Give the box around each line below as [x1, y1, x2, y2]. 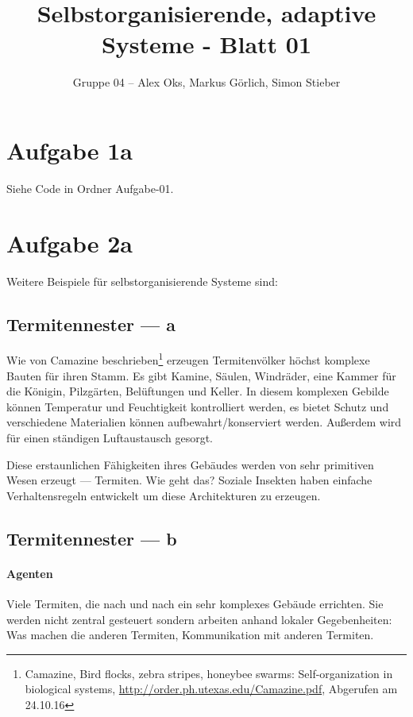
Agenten [6, 565, 53, 581]
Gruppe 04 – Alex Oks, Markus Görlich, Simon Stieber [72, 74, 341, 91]
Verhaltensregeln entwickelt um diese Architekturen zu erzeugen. [6, 487, 321, 503]
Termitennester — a [6, 311, 176, 336]
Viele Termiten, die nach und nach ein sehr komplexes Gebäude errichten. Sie [6, 595, 384, 611]
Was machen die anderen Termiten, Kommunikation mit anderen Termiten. [6, 626, 374, 643]
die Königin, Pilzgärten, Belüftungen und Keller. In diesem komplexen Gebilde [6, 383, 389, 399]
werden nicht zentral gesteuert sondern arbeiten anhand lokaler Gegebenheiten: [6, 611, 392, 627]
